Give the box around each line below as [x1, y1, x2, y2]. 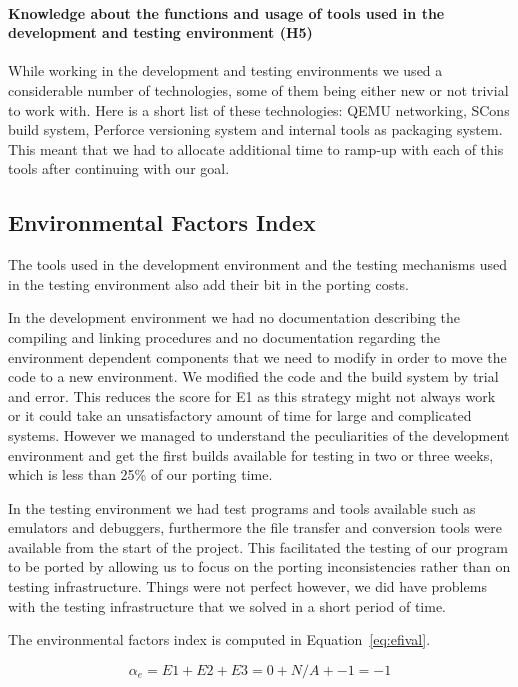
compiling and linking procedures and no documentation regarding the [8, 326, 440, 347]
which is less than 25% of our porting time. [8, 464, 273, 485]
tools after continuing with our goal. [8, 158, 230, 179]
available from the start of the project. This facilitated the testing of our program [8, 536, 508, 557]
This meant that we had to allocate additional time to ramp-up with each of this [8, 138, 504, 159]
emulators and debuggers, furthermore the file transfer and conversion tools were [8, 517, 502, 538]
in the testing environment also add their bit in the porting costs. [8, 273, 410, 294]
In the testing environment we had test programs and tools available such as [8, 497, 476, 518]
